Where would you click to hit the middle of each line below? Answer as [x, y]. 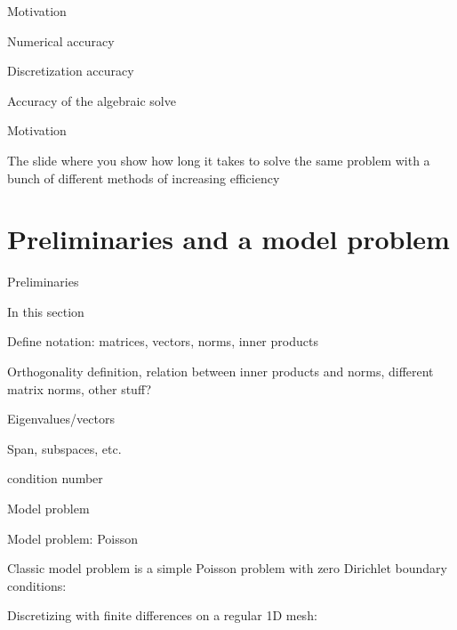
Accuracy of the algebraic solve [92, 100]
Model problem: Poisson [73, 538]
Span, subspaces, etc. [64, 448]
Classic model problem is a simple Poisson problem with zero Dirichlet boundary [227, 568]
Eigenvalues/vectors [61, 419]
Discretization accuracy [71, 71]
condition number [55, 478]
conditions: [37, 585]
